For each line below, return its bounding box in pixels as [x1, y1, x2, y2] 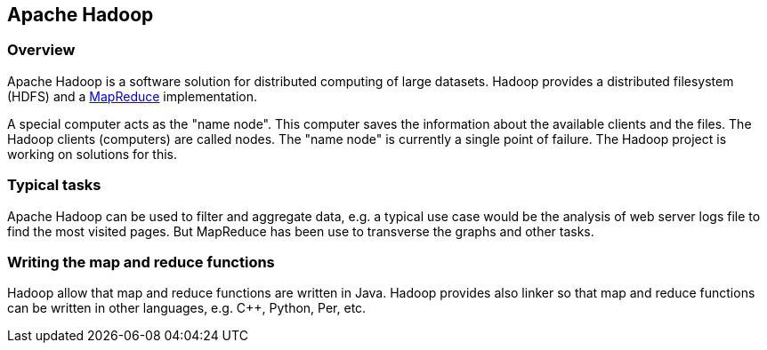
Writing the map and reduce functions [7, 252, 275, 271]
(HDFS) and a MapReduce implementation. [7, 88, 258, 104]
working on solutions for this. [7, 146, 178, 162]
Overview [7, 41, 76, 60]
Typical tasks [7, 176, 101, 195]
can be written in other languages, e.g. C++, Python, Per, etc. [7, 300, 367, 316]
